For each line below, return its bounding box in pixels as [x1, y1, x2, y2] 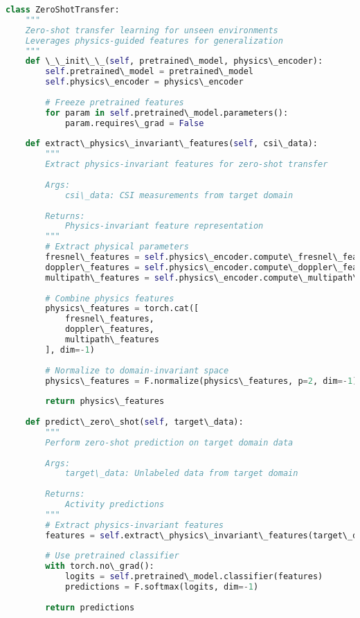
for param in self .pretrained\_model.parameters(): [45, 107, 289, 118]
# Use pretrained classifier [45, 551, 179, 561]
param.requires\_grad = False [64, 118, 204, 128]
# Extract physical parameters [45, 242, 189, 252]
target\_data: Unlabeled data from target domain [64, 468, 298, 479]
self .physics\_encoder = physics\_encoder [45, 77, 244, 87]
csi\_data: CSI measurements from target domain [64, 190, 294, 200]
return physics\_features [45, 396, 165, 407]
